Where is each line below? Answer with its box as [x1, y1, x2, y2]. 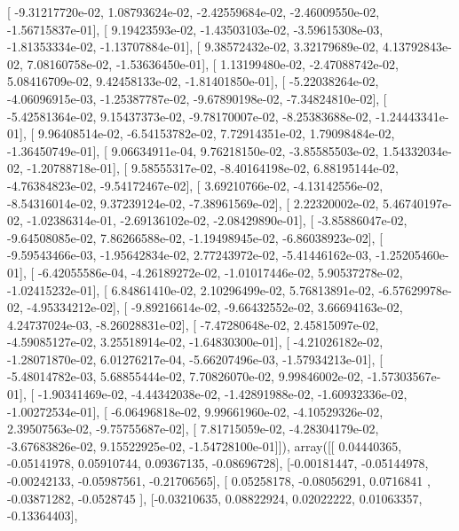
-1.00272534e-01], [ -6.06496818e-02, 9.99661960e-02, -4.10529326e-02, [7, 402, 384, 420]
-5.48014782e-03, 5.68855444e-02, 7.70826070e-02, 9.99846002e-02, [7, 367, 364, 386]
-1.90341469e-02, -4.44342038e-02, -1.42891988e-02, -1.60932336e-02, [37, 385, 408, 403]
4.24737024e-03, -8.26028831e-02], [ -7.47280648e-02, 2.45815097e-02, [7, 315, 379, 333]
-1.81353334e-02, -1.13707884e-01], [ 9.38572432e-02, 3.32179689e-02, [7, 37, 379, 56]
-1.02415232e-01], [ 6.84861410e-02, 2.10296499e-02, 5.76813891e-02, [7, 280, 375, 299]
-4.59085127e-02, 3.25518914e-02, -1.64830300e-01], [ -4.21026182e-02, [7, 332, 384, 351]
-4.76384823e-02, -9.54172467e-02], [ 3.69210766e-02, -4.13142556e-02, [7, 176, 384, 194]
